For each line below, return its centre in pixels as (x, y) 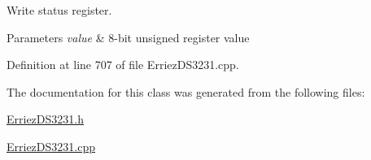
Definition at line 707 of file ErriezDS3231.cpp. (123, 65)
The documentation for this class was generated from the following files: (186, 91)
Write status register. (59, 10)
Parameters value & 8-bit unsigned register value (128, 37)
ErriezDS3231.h (45, 119)
